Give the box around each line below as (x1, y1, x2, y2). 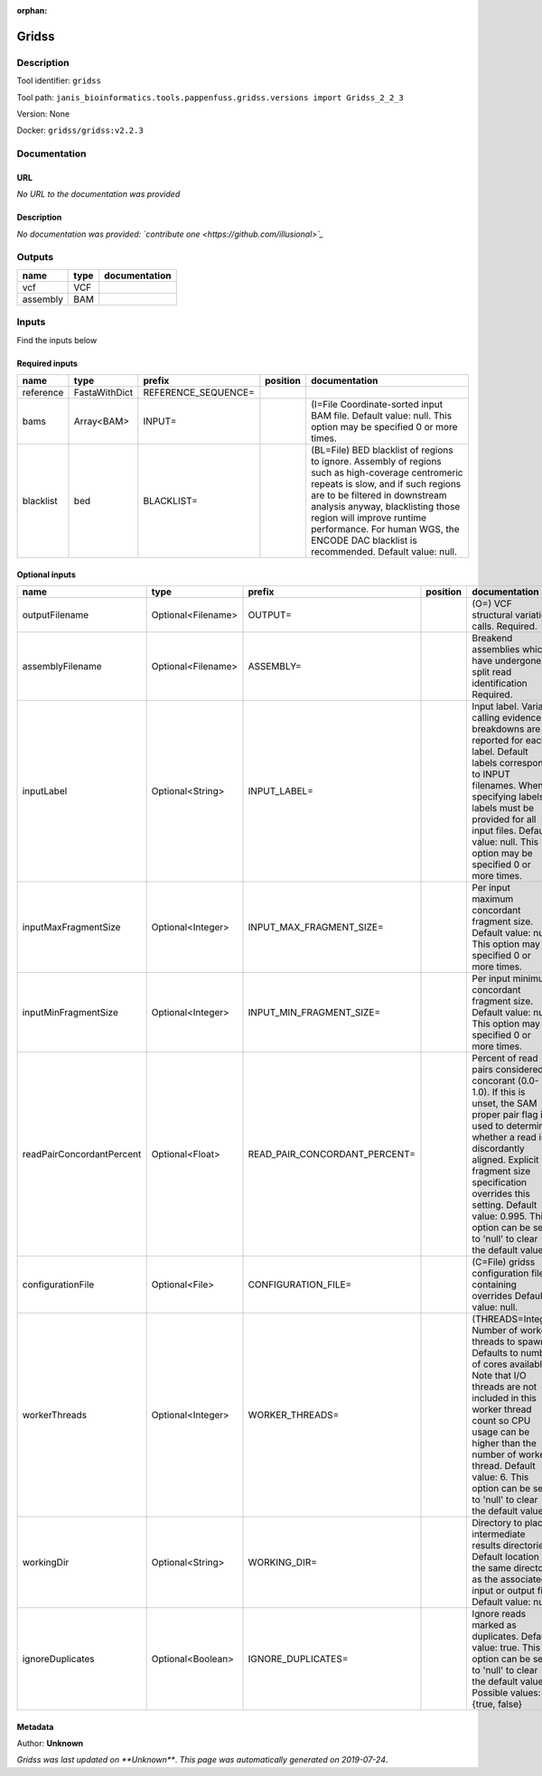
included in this (471, 1391, 537, 1404)
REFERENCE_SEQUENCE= (143, 386, 255, 398)
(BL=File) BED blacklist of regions (310, 444, 453, 456)
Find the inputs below (16, 334, 98, 345)
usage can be (471, 1425, 530, 1438)
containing (471, 1278, 517, 1291)
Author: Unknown (16, 1737, 84, 1748)
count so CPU (471, 1414, 531, 1426)
